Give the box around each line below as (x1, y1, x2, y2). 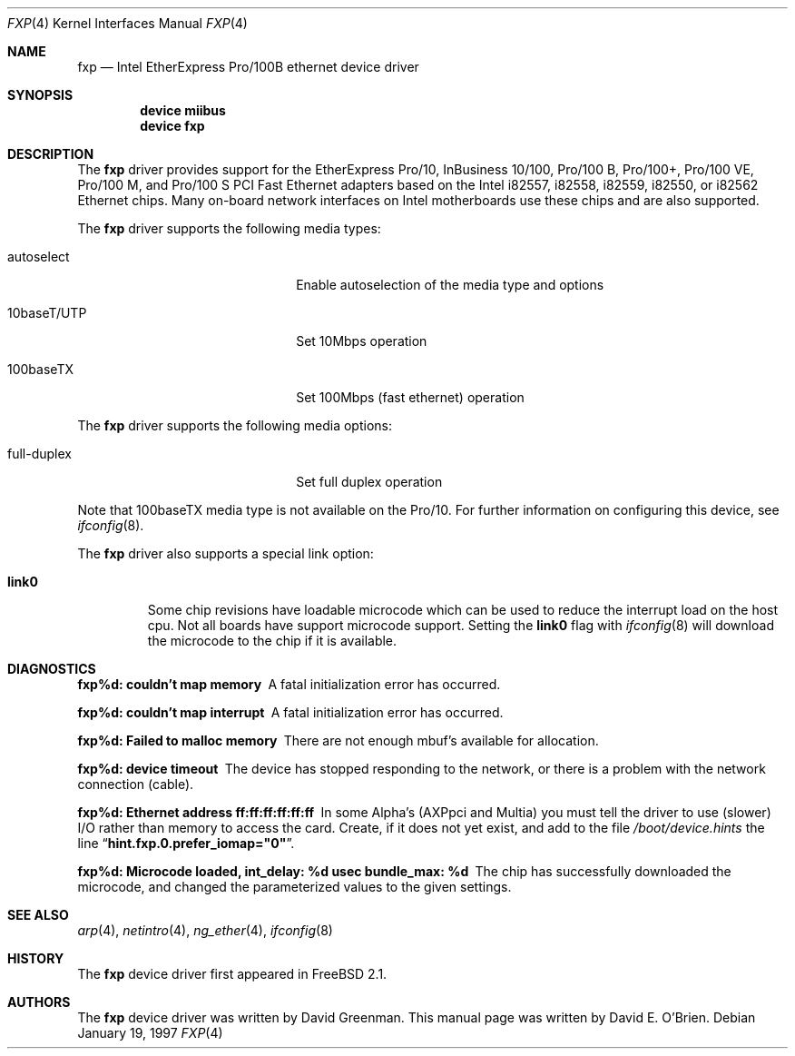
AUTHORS (7, 994, 71, 1010)
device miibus (140, 103, 226, 118)
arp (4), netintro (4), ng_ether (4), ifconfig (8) (77, 923, 333, 938)
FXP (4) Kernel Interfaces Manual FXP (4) (7, 15, 248, 31)
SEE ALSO (7, 907, 69, 923)
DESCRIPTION (7, 146, 94, 162)
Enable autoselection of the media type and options (296, 277, 604, 292)
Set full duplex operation (296, 474, 443, 489)
